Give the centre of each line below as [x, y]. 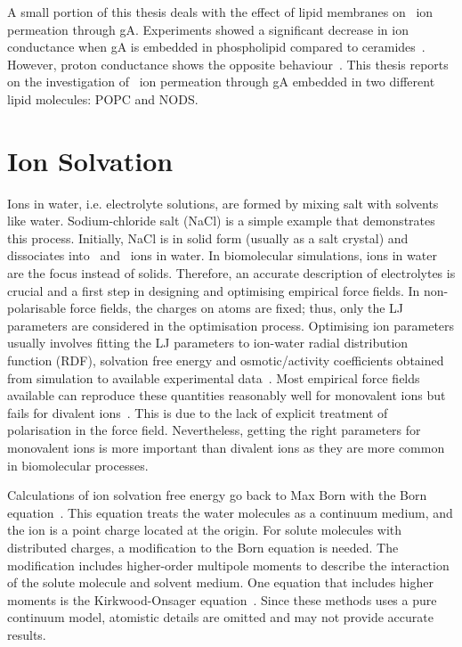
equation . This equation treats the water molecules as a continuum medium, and [230, 512]
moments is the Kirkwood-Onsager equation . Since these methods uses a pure [222, 599]
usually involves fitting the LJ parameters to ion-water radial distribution [208, 343]
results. [27, 634]
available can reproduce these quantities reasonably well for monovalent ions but [227, 395]
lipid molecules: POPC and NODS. [103, 98]
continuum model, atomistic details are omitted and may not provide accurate [220, 617]
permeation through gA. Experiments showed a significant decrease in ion [208, 29]
